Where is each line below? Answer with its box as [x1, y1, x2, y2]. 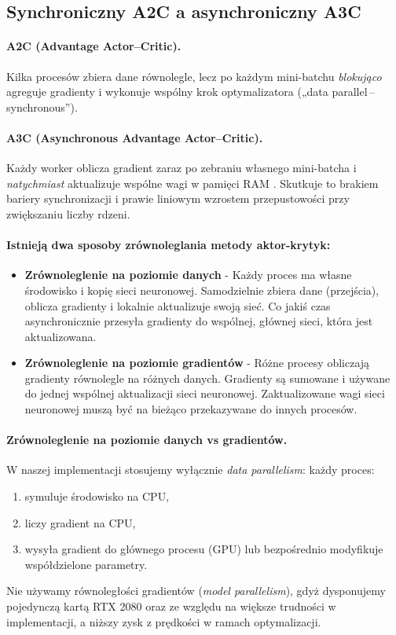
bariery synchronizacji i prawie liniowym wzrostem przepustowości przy [6, 190, 350, 207]
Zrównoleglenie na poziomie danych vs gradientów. [6, 431, 288, 448]
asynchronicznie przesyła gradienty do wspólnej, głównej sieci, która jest [24, 313, 373, 329]
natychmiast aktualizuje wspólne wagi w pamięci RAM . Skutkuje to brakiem [6, 174, 379, 191]
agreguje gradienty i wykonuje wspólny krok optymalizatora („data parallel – [6, 83, 375, 100]
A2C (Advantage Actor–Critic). [6, 38, 181, 54]
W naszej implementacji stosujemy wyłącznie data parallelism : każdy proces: [6, 461, 375, 478]
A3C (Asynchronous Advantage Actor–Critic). [6, 129, 263, 145]
